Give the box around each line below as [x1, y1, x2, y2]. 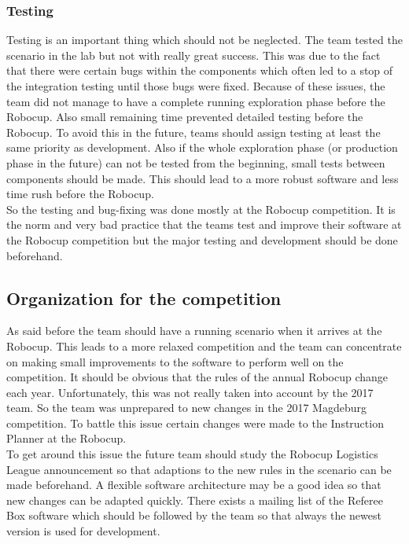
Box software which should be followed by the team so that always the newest [6, 507, 381, 524]
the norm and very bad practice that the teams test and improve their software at [6, 216, 402, 233]
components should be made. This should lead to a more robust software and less [6, 170, 399, 186]
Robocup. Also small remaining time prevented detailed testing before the [6, 108, 363, 125]
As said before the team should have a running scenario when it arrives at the [6, 322, 382, 339]
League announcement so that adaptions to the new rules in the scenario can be [6, 461, 392, 477]
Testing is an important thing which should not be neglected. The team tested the [6, 31, 403, 48]
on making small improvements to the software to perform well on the [6, 353, 344, 369]
